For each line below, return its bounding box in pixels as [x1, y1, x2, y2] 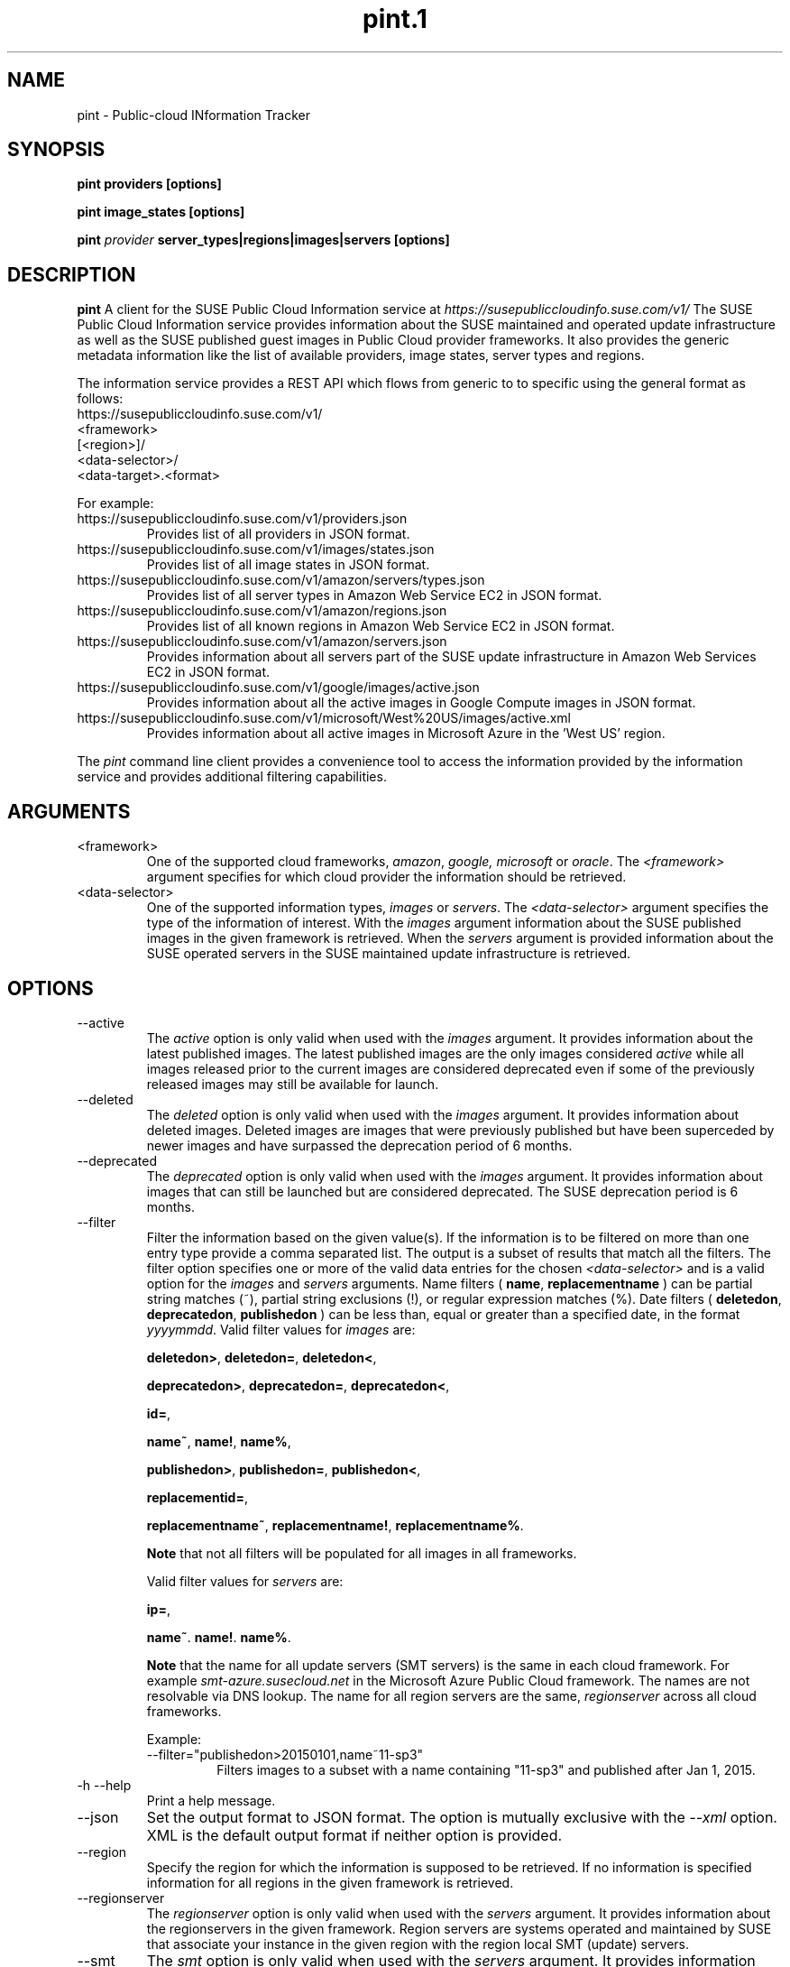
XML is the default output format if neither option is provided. [146, 1825, 563, 1844]
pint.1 [363, 4, 427, 34]
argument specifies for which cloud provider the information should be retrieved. [146, 869, 627, 885]
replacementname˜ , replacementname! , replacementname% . [146, 1517, 524, 1533]
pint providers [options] [77, 176, 222, 192]
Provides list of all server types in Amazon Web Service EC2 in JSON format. [146, 587, 602, 604]
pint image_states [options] [77, 204, 245, 220]
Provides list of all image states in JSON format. [146, 557, 430, 573]
